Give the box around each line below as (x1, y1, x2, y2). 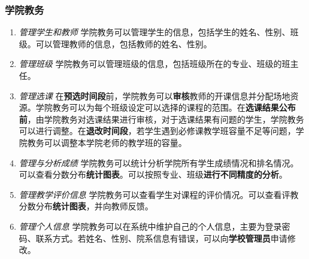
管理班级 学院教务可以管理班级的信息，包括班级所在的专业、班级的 (19, 57, 282, 70)
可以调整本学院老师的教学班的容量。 (44, 136, 187, 148)
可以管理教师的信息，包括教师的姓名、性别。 (35, 37, 212, 50)
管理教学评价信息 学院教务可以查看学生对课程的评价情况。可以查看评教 (19, 188, 299, 200)
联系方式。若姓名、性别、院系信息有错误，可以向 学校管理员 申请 (35, 231, 287, 244)
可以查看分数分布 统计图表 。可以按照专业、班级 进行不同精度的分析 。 (19, 168, 287, 181)
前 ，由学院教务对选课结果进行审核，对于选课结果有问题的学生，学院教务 (19, 112, 304, 125)
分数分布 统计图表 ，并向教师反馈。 (19, 200, 153, 212)
